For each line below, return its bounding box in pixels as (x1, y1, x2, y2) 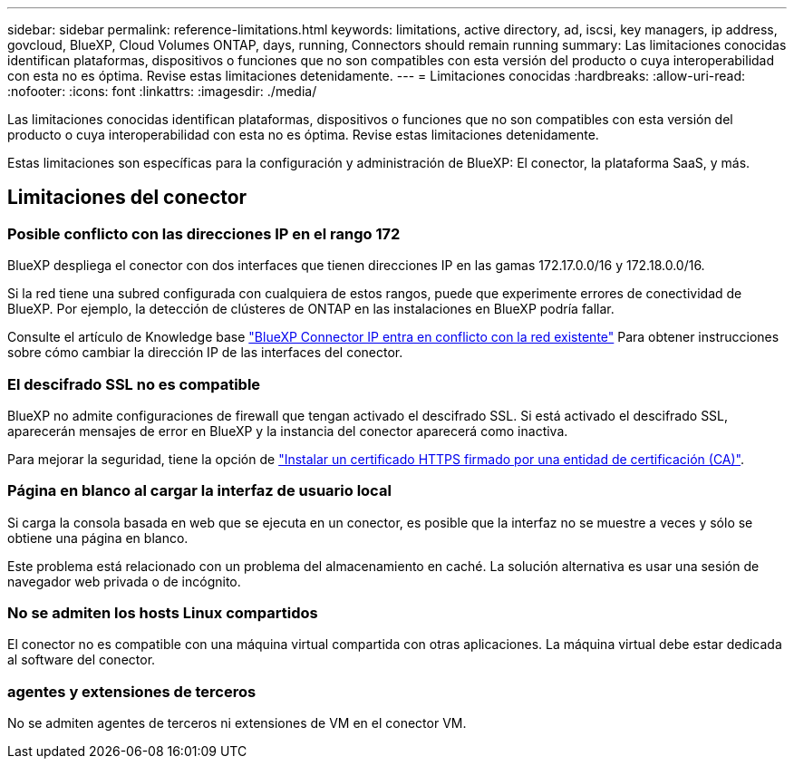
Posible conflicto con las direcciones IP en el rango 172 (7, 224, 401, 243)
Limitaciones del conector (7, 186, 247, 209)
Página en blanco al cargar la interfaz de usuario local (7, 481, 392, 500)
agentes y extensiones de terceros (7, 682, 257, 701)
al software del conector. (7, 652, 156, 668)
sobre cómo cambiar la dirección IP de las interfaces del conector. (7, 344, 403, 361)
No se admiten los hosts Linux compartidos (7, 604, 318, 623)
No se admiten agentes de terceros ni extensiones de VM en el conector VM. (7, 715, 467, 732)
